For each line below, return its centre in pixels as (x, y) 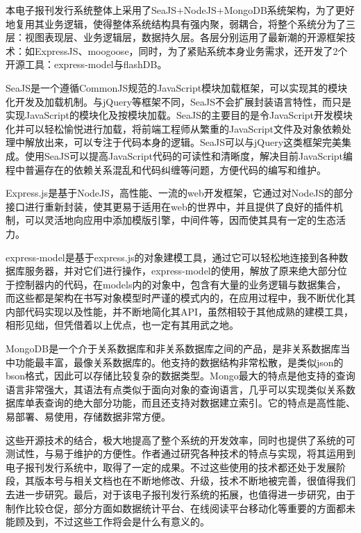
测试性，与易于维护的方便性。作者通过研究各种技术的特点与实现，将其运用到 (180, 453)
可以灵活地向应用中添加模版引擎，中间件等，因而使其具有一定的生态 (180, 220)
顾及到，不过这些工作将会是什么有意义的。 (112, 522)
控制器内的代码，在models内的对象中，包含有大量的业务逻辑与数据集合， (180, 284)
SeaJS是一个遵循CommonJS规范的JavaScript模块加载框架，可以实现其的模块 (177, 87)
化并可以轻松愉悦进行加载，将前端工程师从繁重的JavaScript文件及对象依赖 (174, 128)
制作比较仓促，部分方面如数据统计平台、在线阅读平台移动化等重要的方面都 (176, 508)
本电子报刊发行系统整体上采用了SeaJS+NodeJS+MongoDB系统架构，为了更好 (180, 10)
